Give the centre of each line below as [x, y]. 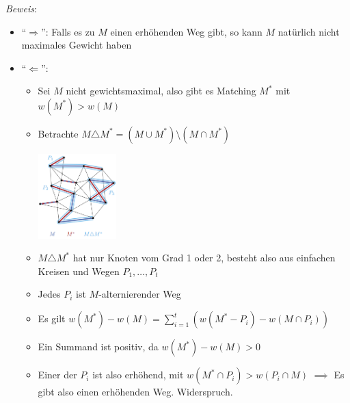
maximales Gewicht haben [77, 45]
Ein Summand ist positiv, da [98, 347]
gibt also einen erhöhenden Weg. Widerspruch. [135, 392]
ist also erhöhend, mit [138, 375]
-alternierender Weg [140, 294]
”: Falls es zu [68, 31]
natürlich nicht [309, 31]
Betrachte [58, 133]
